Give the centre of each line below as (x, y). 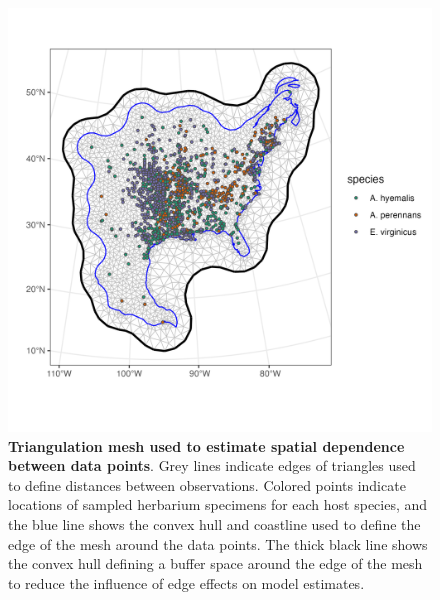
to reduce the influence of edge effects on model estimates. (186, 582)
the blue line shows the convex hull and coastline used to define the (214, 523)
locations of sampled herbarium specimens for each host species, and (218, 504)
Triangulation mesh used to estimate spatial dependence (206, 445)
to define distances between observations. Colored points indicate (207, 484)
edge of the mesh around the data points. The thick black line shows (218, 543)
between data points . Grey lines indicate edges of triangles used (212, 465)
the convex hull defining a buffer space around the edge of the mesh (215, 563)
